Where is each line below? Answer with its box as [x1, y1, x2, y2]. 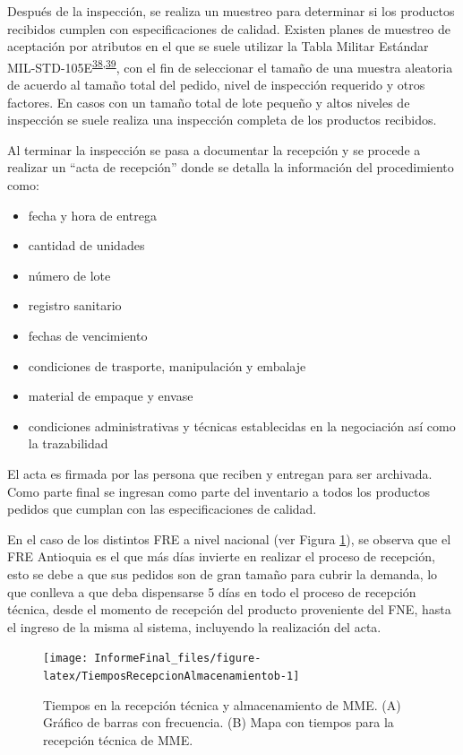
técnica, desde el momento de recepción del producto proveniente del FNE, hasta [7, 600, 451, 619]
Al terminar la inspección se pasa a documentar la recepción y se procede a [7, 140, 421, 159]
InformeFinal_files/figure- [94, 652, 262, 665]
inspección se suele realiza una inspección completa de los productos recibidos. [7, 110, 437, 129]
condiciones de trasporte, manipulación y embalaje [28, 356, 306, 375]
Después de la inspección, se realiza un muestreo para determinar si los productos [7, 2, 455, 20]
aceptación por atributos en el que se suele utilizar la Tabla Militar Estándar [7, 37, 429, 56]
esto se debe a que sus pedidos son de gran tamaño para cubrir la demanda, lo [7, 564, 438, 583]
